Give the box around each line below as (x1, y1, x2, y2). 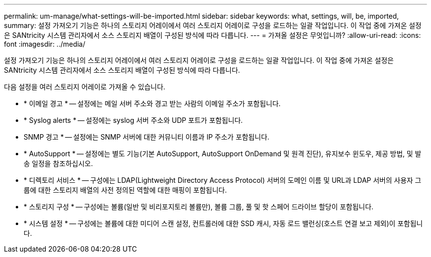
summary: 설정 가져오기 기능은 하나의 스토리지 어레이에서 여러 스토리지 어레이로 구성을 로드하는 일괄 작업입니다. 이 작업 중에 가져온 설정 (4, 21, 422, 29)
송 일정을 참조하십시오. (24, 159, 93, 168)
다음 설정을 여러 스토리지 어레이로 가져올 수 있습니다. (4, 83, 165, 91)
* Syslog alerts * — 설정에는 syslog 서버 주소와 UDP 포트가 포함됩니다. (24, 116, 243, 124)
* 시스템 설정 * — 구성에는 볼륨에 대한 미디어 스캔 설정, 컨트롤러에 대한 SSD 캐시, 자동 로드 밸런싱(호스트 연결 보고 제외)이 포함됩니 (24, 219, 423, 228)
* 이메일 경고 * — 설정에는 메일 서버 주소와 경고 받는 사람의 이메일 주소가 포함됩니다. (24, 99, 281, 108)
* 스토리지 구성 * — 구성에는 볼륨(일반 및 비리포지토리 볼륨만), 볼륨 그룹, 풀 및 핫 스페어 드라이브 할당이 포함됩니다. (24, 202, 373, 211)
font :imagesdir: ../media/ (4, 40, 86, 48)
